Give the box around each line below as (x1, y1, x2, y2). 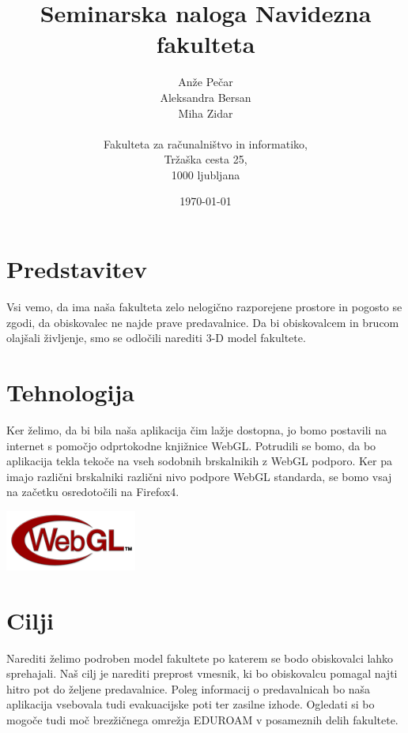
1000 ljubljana (171, 166, 240, 182)
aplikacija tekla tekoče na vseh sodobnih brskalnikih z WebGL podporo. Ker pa (6, 453, 392, 469)
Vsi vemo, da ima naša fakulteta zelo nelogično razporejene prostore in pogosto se (6, 299, 402, 314)
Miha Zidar (178, 104, 233, 121)
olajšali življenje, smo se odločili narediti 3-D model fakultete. (6, 329, 306, 346)
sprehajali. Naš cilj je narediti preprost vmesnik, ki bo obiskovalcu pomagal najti (6, 665, 398, 682)
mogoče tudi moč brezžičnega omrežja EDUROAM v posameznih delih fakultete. (6, 711, 399, 727)
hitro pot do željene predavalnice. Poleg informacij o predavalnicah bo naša (6, 680, 371, 697)
